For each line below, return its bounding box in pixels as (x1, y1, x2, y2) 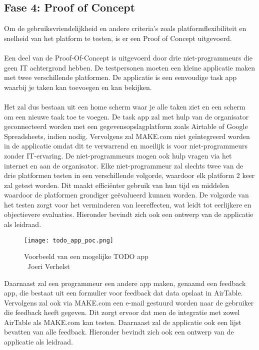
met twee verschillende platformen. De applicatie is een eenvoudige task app (4, 72, 237, 82)
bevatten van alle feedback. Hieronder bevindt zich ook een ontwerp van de (4, 326, 234, 337)
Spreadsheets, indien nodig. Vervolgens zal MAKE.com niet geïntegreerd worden (4, 130, 250, 141)
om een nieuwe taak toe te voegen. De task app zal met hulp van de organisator (4, 111, 249, 121)
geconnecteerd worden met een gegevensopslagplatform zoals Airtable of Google (4, 121, 248, 131)
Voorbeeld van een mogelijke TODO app (24, 251, 148, 261)
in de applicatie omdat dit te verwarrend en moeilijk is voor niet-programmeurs (4, 140, 247, 151)
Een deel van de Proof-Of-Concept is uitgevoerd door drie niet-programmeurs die (4, 52, 253, 62)
